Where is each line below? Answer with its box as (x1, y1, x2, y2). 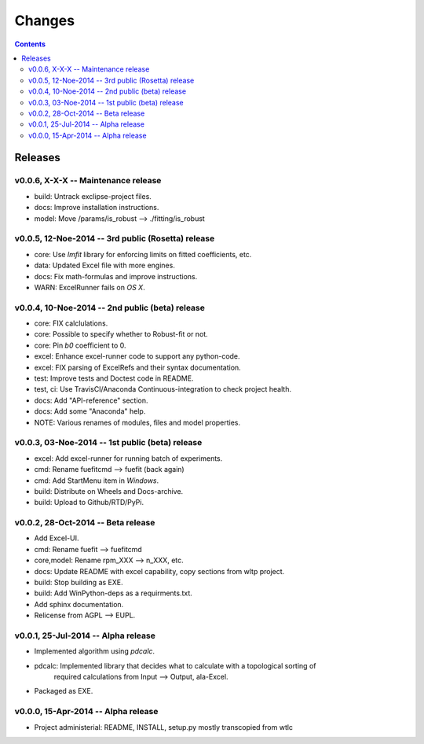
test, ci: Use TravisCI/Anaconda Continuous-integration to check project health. (34, 385, 292, 394)
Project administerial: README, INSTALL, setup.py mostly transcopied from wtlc (34, 722, 294, 731)
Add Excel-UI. (34, 533, 79, 543)
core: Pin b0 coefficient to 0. (34, 341, 126, 350)
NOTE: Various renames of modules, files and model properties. (34, 418, 241, 427)
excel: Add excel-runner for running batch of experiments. (34, 453, 223, 463)
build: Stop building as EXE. (34, 577, 123, 587)
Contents (14, 39, 46, 49)
